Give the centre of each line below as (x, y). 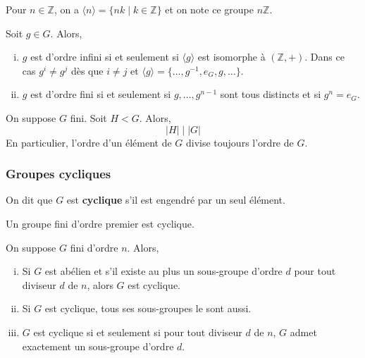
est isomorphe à (231, 57)
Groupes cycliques (58, 174)
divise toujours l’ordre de (240, 142)
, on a (66, 9)
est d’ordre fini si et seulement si (101, 94)
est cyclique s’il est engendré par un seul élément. (176, 200)
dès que (87, 70)
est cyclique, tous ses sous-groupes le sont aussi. (148, 308)
